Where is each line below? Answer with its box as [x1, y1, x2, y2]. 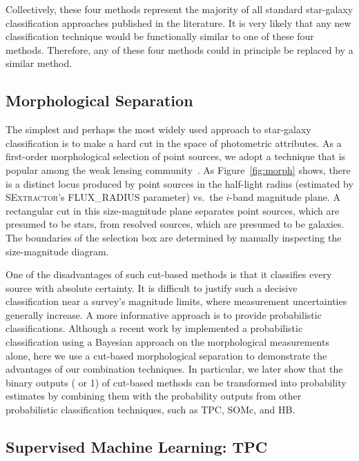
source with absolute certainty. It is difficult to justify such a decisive [6, 280, 298, 295]
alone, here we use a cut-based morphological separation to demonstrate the [6, 348, 327, 362]
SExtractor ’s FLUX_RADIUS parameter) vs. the [6, 190, 223, 204]
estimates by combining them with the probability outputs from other [6, 389, 302, 403]
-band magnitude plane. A [229, 190, 340, 204]
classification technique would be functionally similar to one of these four [6, 29, 314, 43]
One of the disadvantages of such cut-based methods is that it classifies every [6, 267, 332, 282]
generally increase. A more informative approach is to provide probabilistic [6, 307, 322, 322]
